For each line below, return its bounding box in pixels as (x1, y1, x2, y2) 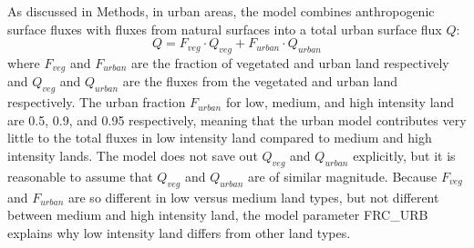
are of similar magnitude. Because (247, 166, 438, 185)
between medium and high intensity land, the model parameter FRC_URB (7, 205, 428, 224)
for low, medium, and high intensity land (225, 93, 455, 112)
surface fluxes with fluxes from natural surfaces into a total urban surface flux (7, 19, 442, 38)
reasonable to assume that (7, 166, 153, 185)
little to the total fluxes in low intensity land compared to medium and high (7, 128, 432, 147)
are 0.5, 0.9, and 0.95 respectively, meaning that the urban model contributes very (7, 110, 467, 129)
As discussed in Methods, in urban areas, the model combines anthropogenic (7, 2, 435, 20)
